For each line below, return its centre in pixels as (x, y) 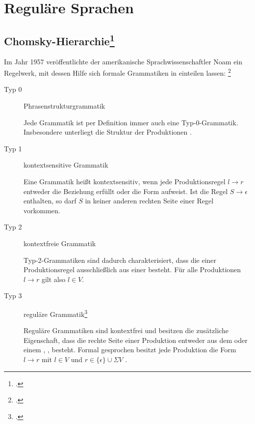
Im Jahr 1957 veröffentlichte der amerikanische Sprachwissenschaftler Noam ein (123, 61)
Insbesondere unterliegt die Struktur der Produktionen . (108, 132)
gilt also (53, 279)
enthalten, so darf (50, 201)
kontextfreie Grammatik (60, 243)
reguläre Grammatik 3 (56, 313)
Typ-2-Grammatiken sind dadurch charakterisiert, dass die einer (120, 260)
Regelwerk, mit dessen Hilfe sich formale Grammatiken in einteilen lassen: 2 (117, 72)
